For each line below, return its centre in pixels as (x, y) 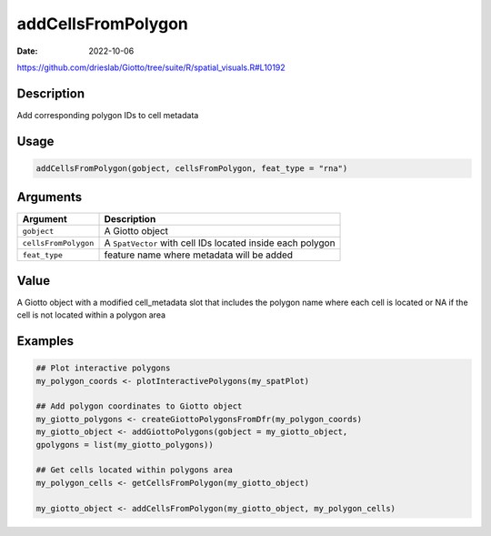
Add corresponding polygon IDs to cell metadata (108, 115)
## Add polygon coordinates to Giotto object (139, 406)
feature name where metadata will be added (199, 255)
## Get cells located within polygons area (135, 470)
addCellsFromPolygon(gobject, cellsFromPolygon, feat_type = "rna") (192, 168)
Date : (27, 51)
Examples (45, 341)
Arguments (50, 197)
